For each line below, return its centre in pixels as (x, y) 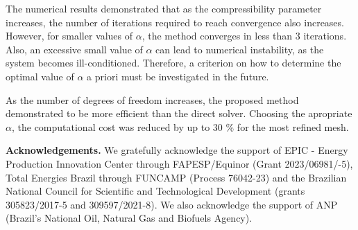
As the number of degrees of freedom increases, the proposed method (152, 99)
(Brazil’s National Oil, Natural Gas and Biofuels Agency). (129, 218)
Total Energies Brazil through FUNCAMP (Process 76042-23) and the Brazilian (176, 177)
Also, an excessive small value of (74, 49)
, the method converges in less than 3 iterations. (244, 36)
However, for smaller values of (69, 36)
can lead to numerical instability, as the (240, 49)
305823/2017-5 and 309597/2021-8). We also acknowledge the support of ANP (172, 204)
